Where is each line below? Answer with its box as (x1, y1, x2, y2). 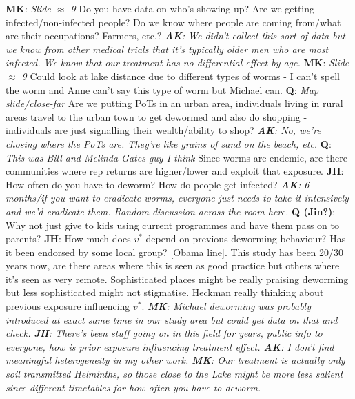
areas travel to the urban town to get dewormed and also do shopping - (6, 109, 307, 124)
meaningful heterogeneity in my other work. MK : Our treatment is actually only (6, 353, 345, 367)
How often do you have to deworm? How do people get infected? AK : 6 (6, 177, 310, 191)
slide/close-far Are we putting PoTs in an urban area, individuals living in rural (6, 96, 343, 110)
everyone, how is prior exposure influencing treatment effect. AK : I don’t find (6, 339, 334, 353)
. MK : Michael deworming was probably (141, 299, 311, 313)
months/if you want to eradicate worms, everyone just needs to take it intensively (6, 191, 349, 205)
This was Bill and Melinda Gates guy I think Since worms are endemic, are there (6, 150, 347, 164)
